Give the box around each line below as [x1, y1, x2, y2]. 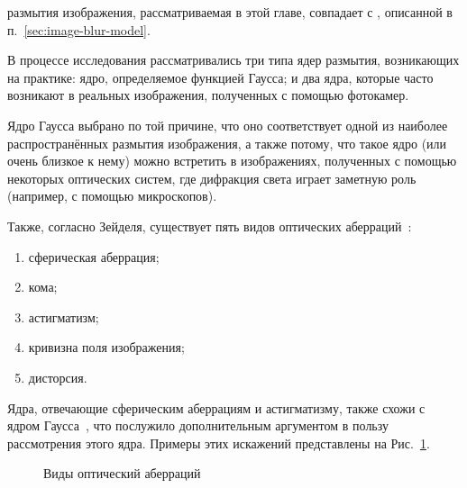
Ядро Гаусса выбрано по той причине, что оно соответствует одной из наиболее [7, 115, 448, 134]
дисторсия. [28, 367, 87, 386]
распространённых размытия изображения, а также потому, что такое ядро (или [7, 133, 447, 152]
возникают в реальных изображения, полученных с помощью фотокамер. [7, 86, 409, 104]
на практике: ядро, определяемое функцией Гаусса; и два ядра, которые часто [7, 68, 434, 86]
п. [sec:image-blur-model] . [7, 20, 151, 39]
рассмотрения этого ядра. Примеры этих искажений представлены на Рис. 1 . [7, 433, 430, 452]
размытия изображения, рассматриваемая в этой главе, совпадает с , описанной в [7, 3, 453, 21]
